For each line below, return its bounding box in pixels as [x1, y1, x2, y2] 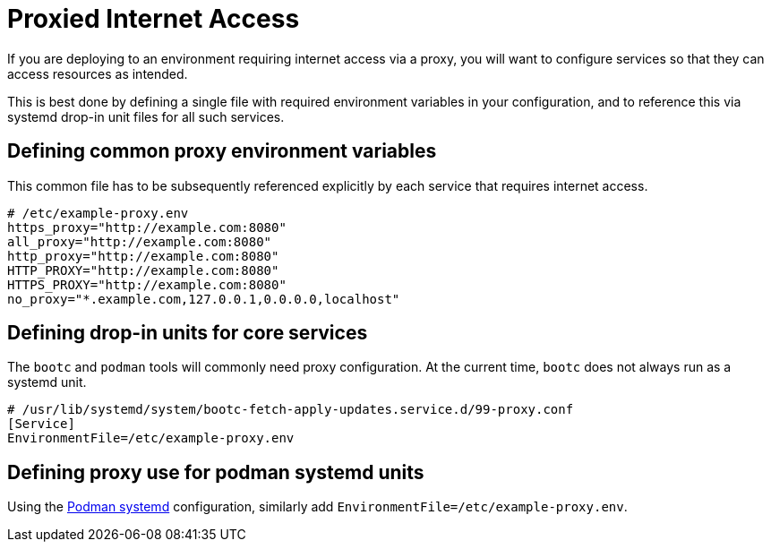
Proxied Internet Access [7, 4, 300, 34]
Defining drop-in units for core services [7, 322, 368, 345]
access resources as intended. [7, 65, 188, 81]
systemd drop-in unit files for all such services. [7, 108, 285, 124]
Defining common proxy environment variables [7, 140, 437, 163]
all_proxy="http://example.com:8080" [7, 234, 272, 249]
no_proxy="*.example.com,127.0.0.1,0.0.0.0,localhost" [7, 291, 400, 306]
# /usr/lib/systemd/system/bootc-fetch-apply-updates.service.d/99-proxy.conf [7, 402, 574, 417]
